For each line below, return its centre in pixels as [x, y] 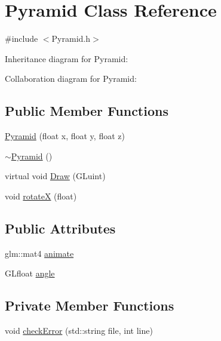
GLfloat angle [30, 273]
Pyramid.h [71, 39]
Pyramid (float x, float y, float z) [65, 136]
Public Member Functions [87, 111]
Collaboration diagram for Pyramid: [71, 79]
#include [22, 39]
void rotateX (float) [41, 196]
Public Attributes [60, 228]
